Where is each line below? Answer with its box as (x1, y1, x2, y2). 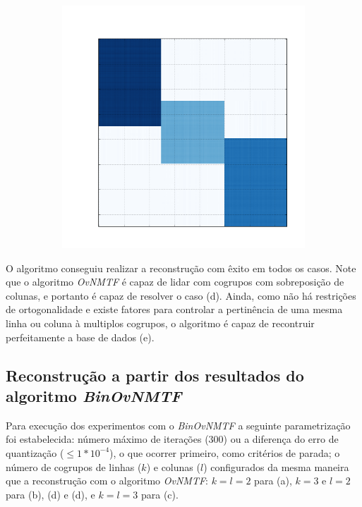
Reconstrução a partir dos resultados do (6, 364, 304, 386)
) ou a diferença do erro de (223, 432, 339, 446)
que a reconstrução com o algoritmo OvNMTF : (6, 473, 208, 488)
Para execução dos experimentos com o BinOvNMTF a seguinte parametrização (6, 417, 351, 432)
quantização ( (6, 445, 64, 460)
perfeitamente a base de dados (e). (6, 329, 155, 344)
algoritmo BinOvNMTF (6, 384, 182, 406)
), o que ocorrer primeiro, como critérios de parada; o (109, 445, 340, 460)
